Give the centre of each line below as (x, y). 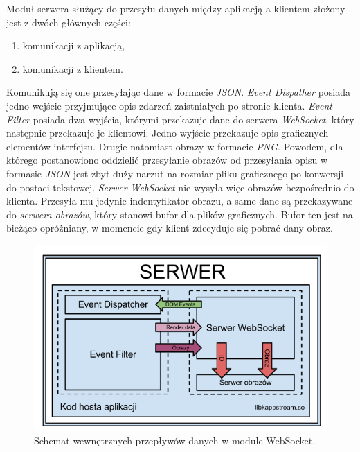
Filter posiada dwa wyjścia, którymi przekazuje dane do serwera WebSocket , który (180, 119)
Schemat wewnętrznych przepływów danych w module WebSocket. (175, 441)
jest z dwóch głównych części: (69, 22)
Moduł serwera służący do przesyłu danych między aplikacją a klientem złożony (176, 8)
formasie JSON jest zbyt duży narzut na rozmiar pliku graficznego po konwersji (175, 173)
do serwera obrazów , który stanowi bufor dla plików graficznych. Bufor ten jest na (180, 214)
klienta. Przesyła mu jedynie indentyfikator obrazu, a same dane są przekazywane (180, 201)
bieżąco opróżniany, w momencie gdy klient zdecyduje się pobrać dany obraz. (170, 228)
